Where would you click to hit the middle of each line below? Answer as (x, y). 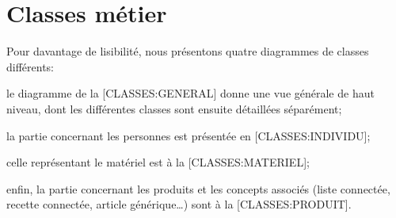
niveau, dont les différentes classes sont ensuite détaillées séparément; (174, 108)
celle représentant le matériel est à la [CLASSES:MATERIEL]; (158, 162)
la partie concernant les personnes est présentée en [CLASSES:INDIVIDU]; (188, 135)
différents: (30, 66)
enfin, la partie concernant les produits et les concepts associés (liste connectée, (198, 188)
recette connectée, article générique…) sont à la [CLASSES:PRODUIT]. (179, 204)
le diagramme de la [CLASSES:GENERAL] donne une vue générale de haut (190, 93)
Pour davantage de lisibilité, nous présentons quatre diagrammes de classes (188, 51)
